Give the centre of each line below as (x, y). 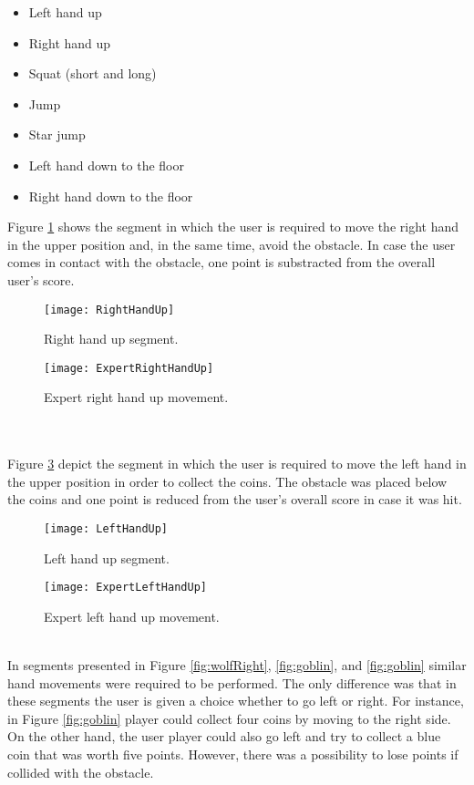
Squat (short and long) (93, 73)
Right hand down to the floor (111, 196)
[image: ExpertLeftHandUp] (125, 588)
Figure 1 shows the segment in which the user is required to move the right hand (233, 227)
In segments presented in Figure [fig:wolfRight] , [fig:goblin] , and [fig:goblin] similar (237, 665)
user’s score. (41, 279)
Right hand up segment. (111, 339)
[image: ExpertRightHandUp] (129, 368)
